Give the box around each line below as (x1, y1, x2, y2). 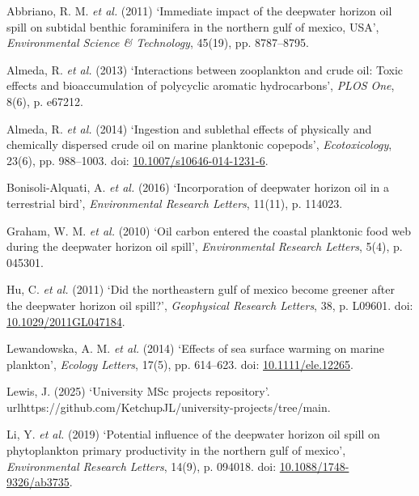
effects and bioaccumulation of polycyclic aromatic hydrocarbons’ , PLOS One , (6, 77, 395, 94)
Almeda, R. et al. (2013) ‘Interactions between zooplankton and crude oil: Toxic (6, 61, 403, 78)
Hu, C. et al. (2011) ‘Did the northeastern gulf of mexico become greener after (6, 281, 395, 298)
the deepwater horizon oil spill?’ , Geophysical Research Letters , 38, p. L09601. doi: (6, 296, 413, 313)
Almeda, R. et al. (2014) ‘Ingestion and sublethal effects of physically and (6, 120, 372, 137)
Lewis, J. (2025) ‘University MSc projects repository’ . (6, 383, 270, 400)
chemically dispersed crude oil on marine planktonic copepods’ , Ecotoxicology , (6, 136, 392, 153)
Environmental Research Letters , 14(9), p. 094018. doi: (6, 457, 277, 474)
